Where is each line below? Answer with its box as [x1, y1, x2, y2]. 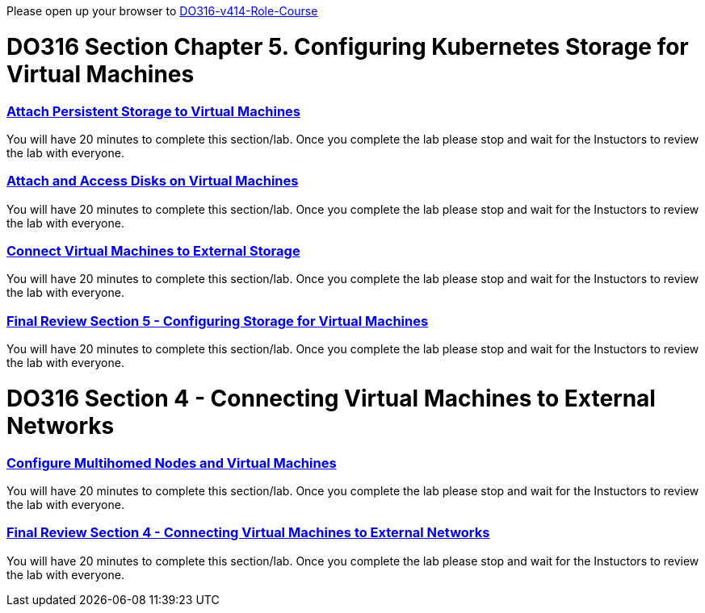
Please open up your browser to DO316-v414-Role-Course [6, 4, 318, 18]
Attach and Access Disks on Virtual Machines [6, 173, 299, 190]
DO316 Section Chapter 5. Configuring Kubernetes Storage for [6, 32, 689, 60]
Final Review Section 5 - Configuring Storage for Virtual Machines [6, 312, 429, 329]
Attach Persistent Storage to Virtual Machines [6, 102, 300, 119]
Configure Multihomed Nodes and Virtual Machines [6, 454, 337, 471]
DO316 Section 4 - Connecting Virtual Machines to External [6, 384, 656, 412]
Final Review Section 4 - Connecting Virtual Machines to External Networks [6, 524, 490, 541]
